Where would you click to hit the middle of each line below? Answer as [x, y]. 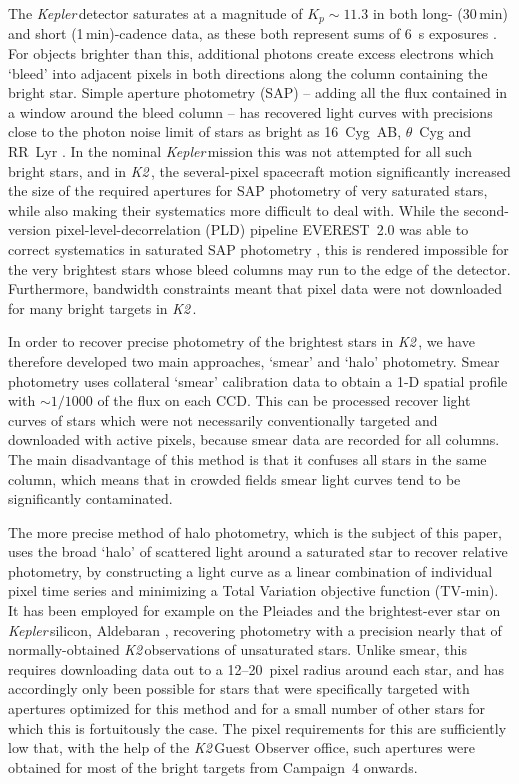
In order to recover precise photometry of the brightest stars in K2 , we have [241, 341]
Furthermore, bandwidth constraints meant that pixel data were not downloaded [255, 288]
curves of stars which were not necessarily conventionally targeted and [223, 419]
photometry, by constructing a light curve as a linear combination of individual [250, 570]
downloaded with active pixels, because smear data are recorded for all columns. [254, 439]
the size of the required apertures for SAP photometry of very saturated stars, [248, 190]
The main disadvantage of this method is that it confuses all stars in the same [247, 458]
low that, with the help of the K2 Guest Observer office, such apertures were [241, 747]
